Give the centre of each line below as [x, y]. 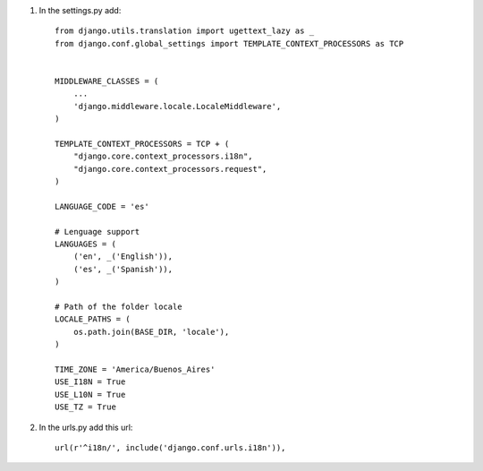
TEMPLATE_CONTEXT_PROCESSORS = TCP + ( [142, 144]
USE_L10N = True [90, 394]
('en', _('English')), [123, 257]
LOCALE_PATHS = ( [93, 319]
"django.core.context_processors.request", [170, 169]
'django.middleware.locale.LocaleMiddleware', [177, 106]
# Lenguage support [97, 231]
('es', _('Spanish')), [123, 269]
